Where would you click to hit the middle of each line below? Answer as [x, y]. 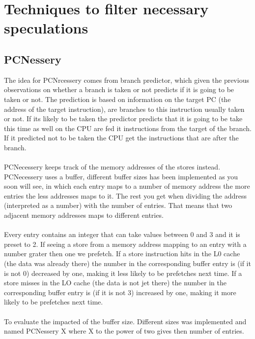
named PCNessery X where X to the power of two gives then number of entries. [124, 331]
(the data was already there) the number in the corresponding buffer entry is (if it [127, 263]
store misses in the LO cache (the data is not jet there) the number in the [115, 283]
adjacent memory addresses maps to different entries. [84, 215]
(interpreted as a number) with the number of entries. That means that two [118, 205]
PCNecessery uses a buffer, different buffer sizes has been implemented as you [121, 176]
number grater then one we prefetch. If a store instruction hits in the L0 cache [122, 254]
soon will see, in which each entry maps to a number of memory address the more [127, 186]
